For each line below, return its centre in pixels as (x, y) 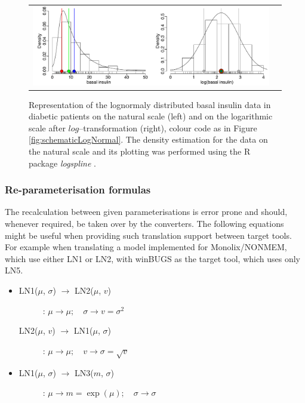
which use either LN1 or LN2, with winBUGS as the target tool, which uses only (152, 258)
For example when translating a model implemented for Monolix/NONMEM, (146, 247)
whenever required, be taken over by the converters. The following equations (144, 224)
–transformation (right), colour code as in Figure (168, 127)
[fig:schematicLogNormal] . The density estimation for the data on (148, 139)
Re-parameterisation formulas (78, 190)
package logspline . (63, 163)
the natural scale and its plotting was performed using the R (140, 151)
